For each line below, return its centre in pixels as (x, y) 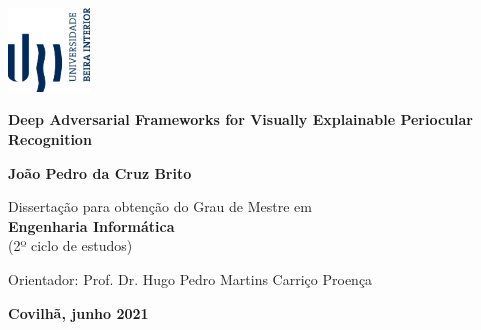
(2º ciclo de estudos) (70, 245)
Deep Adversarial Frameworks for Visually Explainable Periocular (240, 119)
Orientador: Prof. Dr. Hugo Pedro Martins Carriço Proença (190, 279)
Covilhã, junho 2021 (78, 312)
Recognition (50, 139)
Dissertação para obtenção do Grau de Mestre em (160, 206)
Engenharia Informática (91, 225)
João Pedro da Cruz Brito (100, 172)
